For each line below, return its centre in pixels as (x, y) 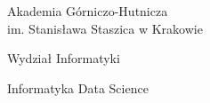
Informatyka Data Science (78, 87)
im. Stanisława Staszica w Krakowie (105, 28)
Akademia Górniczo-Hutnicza (88, 11)
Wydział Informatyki (64, 58)
